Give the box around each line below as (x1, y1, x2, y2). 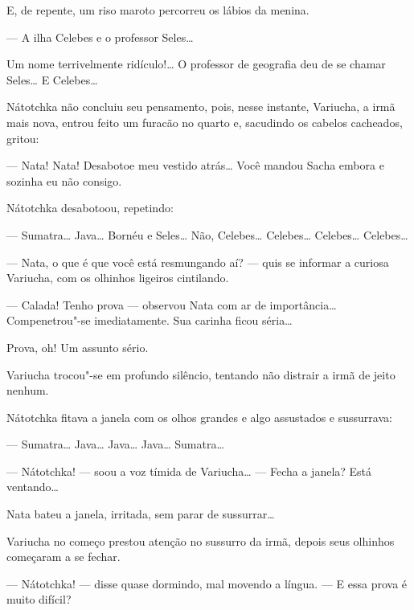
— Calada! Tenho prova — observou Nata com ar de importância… (6, 296, 337, 313)
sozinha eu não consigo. (6, 172, 122, 189)
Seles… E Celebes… (6, 71, 98, 88)
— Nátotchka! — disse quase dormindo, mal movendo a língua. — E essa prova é (6, 575, 408, 592)
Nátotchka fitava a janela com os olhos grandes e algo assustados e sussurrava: (6, 408, 392, 425)
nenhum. (6, 382, 49, 399)
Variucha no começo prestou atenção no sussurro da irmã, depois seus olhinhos (6, 532, 395, 549)
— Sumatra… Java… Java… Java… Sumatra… (6, 436, 224, 452)
